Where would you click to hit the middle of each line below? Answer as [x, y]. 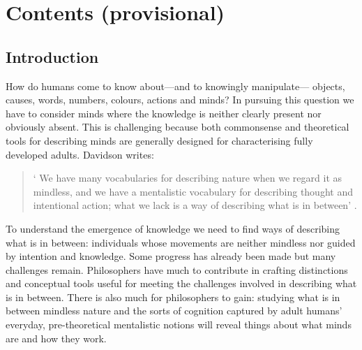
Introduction [52, 56]
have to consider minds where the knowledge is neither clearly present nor [164, 113]
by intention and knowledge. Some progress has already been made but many [171, 256]
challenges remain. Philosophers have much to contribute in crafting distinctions [177, 269]
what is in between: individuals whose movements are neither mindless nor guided [181, 242]
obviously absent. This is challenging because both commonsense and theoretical [178, 127]
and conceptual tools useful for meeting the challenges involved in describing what [181, 283]
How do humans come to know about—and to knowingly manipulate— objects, [175, 86]
